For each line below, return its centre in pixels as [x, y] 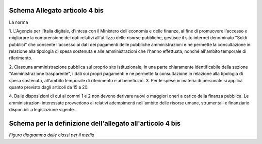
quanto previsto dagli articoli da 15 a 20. [49, 87]
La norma [18, 22]
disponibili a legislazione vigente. [42, 110]
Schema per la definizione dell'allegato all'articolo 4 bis [95, 123]
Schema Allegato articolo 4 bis [56, 10]
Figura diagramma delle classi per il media [52, 135]
